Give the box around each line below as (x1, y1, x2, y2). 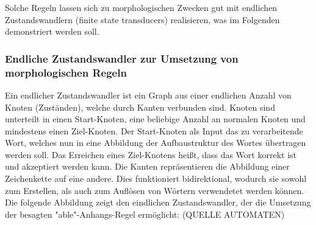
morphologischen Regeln (5, 64, 127, 80)
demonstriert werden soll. (5, 25, 99, 38)
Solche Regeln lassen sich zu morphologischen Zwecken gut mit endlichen (5, 1, 278, 13)
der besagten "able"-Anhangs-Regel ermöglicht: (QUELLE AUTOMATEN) (5, 207, 285, 220)
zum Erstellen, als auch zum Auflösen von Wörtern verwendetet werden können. (5, 184, 304, 196)
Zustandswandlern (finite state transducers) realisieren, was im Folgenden (5, 13, 280, 26)
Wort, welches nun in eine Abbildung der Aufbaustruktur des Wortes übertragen (5, 136, 306, 149)
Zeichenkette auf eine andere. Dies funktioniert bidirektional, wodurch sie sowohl (5, 172, 307, 185)
